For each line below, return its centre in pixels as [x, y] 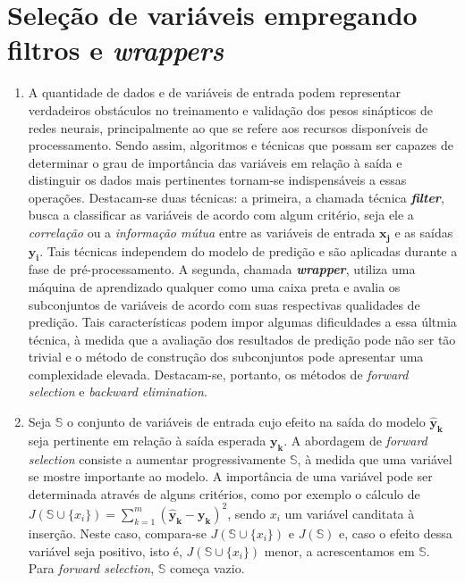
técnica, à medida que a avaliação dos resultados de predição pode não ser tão [242, 339]
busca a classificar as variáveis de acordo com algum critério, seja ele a [221, 215]
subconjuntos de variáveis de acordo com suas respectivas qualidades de [224, 304]
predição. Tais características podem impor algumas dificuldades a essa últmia [242, 322]
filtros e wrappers [116, 50]
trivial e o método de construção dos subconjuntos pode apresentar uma [226, 357]
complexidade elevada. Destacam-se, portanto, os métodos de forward [218, 374]
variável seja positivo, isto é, [105, 550]
